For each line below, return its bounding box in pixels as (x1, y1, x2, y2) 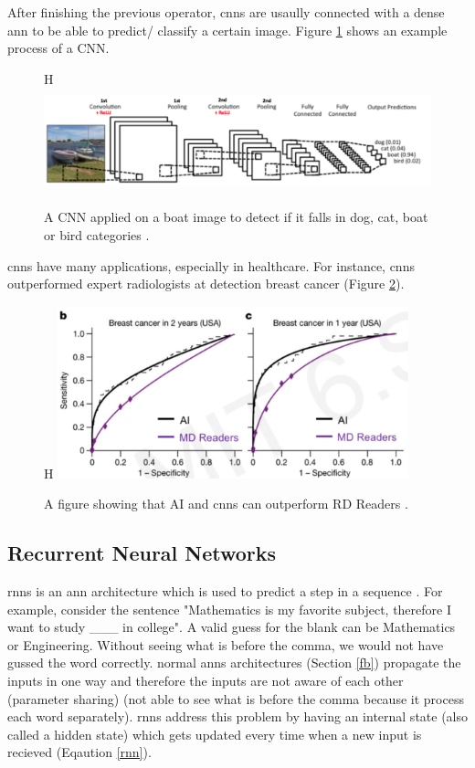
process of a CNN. (7, 38, 110, 58)
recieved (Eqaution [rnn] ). (7, 742, 152, 762)
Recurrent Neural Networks (7, 539, 277, 567)
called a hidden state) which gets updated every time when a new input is (7, 724, 422, 743)
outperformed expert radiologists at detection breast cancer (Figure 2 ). (7, 274, 405, 293)
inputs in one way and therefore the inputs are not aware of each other (7, 671, 404, 690)
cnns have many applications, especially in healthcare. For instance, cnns (7, 256, 415, 275)
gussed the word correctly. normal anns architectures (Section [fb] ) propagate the (7, 653, 461, 672)
